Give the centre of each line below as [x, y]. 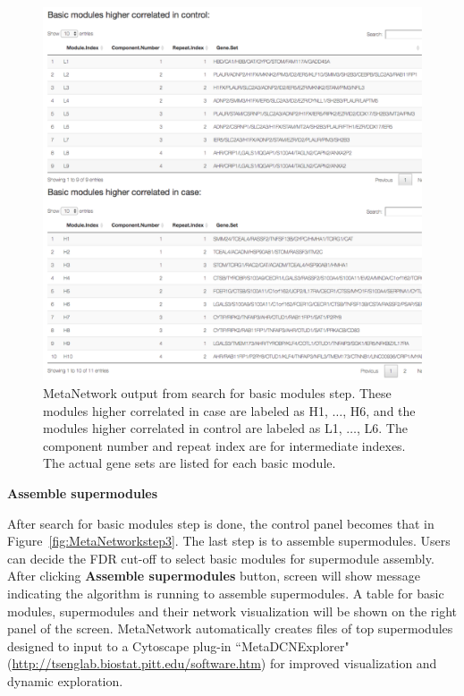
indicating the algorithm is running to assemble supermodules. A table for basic [226, 593]
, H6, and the [379, 410]
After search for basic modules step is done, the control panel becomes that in [221, 523]
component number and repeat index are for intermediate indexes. [224, 445]
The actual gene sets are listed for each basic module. [190, 463]
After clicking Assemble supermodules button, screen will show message [214, 576]
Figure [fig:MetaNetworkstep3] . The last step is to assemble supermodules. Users [229, 541]
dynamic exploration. [65, 680]
